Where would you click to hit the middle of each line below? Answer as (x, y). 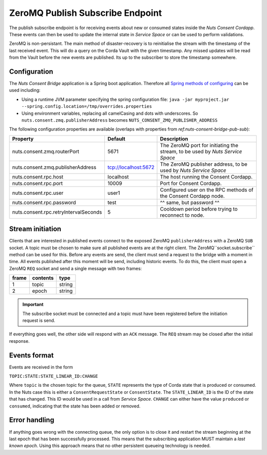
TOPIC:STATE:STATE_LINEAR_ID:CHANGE (54, 376)
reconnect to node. (182, 215)
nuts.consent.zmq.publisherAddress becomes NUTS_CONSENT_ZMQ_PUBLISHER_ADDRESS (119, 120)
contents (43, 278)
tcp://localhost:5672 (131, 167)
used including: (25, 90)
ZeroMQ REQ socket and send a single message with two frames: (75, 268)
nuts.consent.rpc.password (44, 202)
